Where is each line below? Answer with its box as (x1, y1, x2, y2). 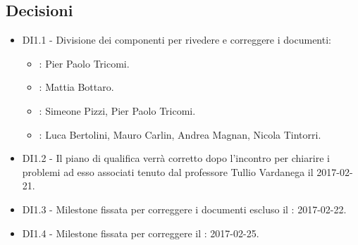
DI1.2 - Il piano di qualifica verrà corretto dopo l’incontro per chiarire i (22, 151, 330, 165)
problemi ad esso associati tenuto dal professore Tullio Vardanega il (22, 164, 314, 179)
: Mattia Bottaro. (39, 80, 114, 94)
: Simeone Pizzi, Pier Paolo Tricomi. (39, 103, 196, 118)
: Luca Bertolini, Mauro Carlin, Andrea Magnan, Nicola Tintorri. (39, 127, 321, 142)
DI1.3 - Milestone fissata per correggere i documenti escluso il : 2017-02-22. (22, 201, 347, 216)
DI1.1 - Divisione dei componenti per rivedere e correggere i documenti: (22, 32, 331, 47)
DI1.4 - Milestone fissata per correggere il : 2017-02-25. (22, 225, 259, 240)
